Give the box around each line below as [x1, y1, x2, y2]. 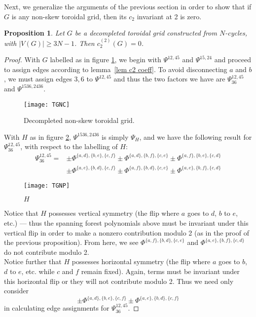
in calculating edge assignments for [4, 303, 110, 313]
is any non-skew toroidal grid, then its [11, 11, 127, 21]
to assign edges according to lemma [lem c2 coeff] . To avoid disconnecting [4, 64, 227, 74]
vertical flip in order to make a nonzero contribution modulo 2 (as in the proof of [4, 227, 249, 238]
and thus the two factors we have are [113, 74, 225, 84]
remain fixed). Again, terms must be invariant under [81, 266, 240, 277]
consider [4, 285, 29, 296]
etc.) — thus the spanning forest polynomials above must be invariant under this [4, 218, 249, 228]
